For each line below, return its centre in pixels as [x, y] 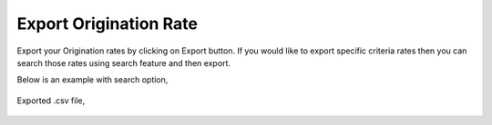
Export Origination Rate [107, 24]
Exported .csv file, [51, 101]
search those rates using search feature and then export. [124, 62]
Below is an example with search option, [92, 80]
